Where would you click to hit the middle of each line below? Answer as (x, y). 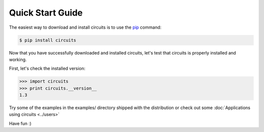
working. (18, 59)
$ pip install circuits (48, 40)
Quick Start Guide (46, 13)
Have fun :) (20, 123)
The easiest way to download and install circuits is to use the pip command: (85, 27)
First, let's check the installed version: (47, 69)
